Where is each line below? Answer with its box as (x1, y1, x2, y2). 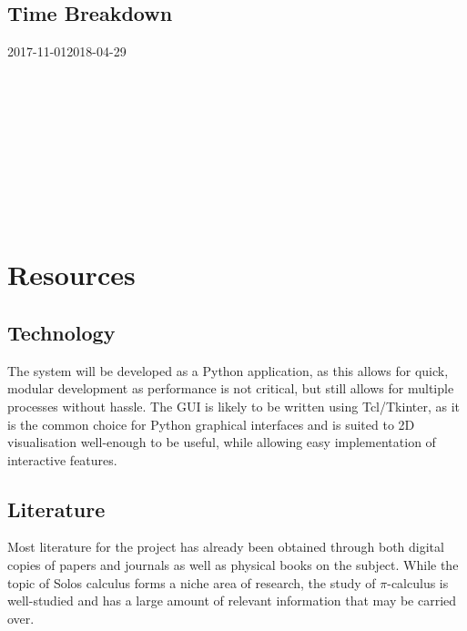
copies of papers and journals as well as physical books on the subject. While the (7, 555, 459, 575)
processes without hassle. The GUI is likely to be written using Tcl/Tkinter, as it (7, 396, 461, 415)
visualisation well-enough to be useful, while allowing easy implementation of (7, 433, 436, 452)
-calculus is (387, 573, 449, 592)
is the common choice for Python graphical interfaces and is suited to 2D (7, 414, 415, 433)
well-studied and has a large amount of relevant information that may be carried (7, 591, 457, 610)
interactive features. (7, 450, 117, 469)
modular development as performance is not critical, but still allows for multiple (7, 379, 454, 398)
